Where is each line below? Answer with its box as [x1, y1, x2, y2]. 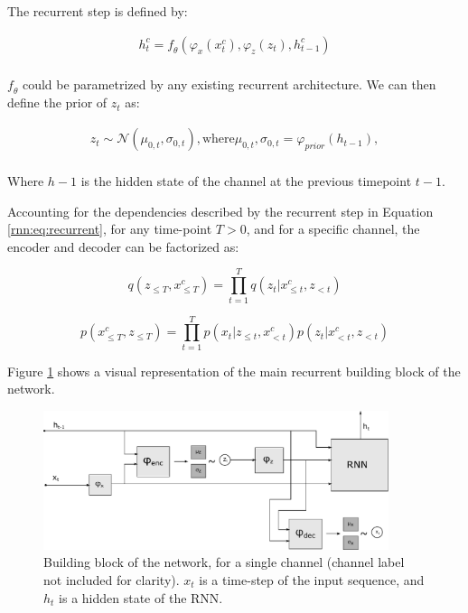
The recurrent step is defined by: [7, 2, 188, 20]
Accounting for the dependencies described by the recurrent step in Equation [7, 201, 434, 220]
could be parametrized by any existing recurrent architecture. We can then [22, 74, 436, 93]
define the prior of [7, 93, 108, 112]
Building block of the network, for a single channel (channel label [43, 553, 405, 571]
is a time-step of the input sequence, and [199, 571, 425, 589]
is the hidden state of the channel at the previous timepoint [80, 172, 412, 190]
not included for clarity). [43, 571, 180, 589]
